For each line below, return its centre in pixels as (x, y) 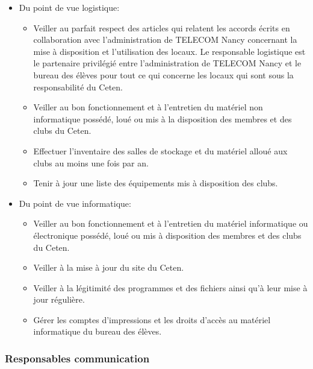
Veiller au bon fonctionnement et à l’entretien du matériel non (148, 107)
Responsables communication (77, 358)
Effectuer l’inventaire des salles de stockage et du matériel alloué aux (160, 150)
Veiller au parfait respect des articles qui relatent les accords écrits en (162, 27)
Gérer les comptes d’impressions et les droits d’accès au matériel (152, 319)
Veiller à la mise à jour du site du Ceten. (109, 267)
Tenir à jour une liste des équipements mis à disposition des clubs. (156, 183)
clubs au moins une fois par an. (91, 162)
